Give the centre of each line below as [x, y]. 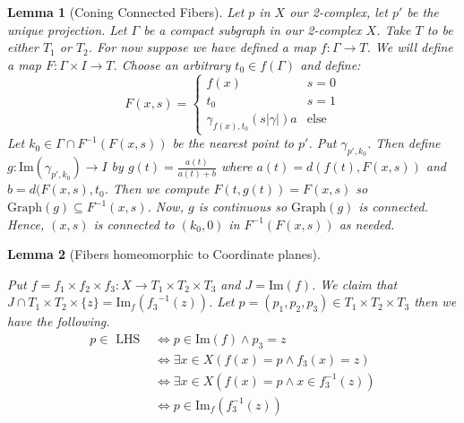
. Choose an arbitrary [172, 64]
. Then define [404, 143]
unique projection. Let [67, 29]
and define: [331, 64]
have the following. [59, 321]
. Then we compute [157, 189]
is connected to [134, 224]
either [23, 47]
